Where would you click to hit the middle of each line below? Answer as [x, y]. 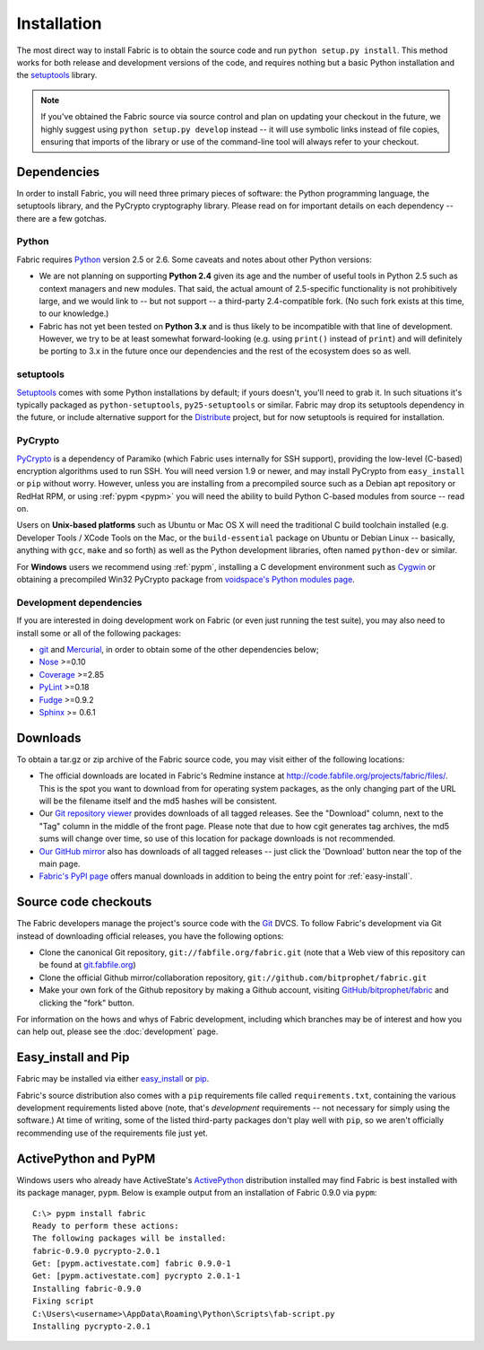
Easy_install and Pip [73, 1058]
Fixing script [63, 1301]
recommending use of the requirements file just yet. [112, 1133]
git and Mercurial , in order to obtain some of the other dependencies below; [179, 649]
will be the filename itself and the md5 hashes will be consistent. [158, 801]
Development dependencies [79, 602]
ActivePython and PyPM [86, 1158]
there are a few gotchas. [62, 218]
